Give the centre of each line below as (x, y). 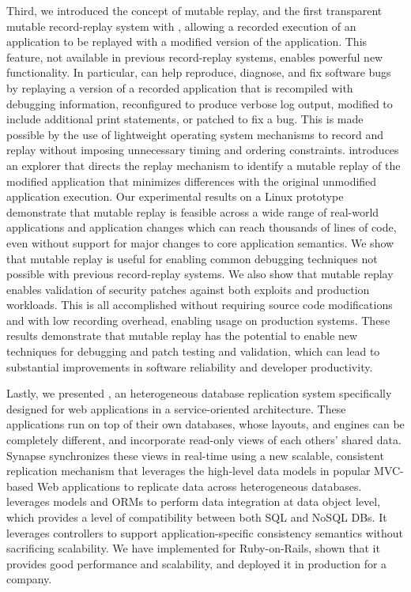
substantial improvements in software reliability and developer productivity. (190, 366)
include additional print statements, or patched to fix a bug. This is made (185, 119)
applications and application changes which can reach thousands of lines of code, (202, 227)
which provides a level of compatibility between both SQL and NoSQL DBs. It (197, 517)
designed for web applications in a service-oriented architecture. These (176, 408)
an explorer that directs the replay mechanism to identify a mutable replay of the (204, 165)
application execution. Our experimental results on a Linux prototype (175, 196)
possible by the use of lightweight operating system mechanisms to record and (195, 134)
